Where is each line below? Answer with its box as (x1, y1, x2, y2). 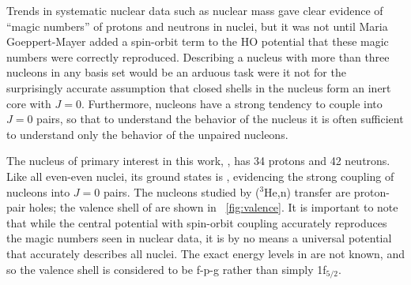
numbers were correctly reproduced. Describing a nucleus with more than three (6, 48, 390, 65)
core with (6, 95, 51, 111)
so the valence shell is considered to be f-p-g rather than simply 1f (6, 261, 326, 277)
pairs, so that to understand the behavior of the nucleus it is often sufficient (36, 111, 404, 127)
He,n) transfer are (264, 183, 351, 200)
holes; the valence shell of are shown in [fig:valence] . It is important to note (28, 199, 398, 216)
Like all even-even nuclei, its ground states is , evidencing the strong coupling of (6, 167, 394, 184)
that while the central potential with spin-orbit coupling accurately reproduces (6, 214, 387, 231)
